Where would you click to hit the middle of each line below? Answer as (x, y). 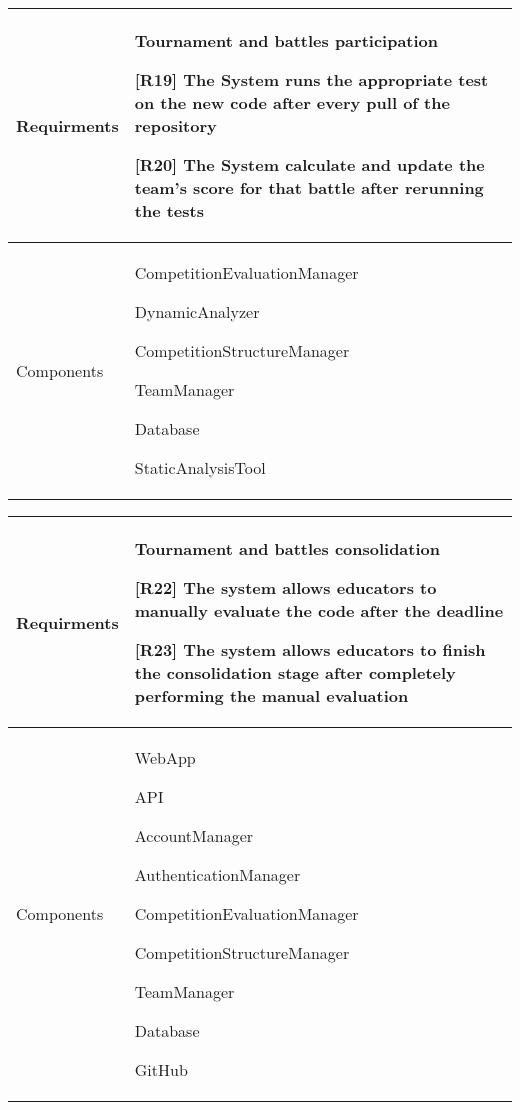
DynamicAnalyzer (197, 311)
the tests (169, 210)
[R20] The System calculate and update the (309, 164)
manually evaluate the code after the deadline (319, 610)
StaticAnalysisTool (200, 467)
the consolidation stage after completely (295, 672)
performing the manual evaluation (271, 695)
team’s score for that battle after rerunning (309, 187)
